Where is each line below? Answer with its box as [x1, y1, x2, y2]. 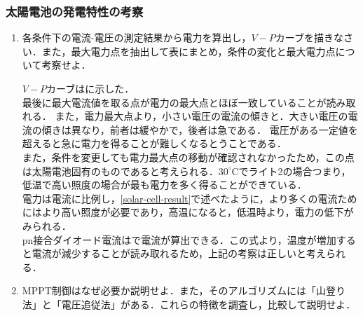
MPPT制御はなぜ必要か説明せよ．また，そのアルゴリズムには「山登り [22, 283, 346, 298]
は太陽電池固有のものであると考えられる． [22, 163, 219, 178]
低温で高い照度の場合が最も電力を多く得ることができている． [22, 177, 307, 192]
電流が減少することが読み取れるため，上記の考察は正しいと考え [32, 246, 327, 261]
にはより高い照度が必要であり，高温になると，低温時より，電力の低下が [22, 205, 354, 219]
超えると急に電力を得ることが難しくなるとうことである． [22, 136, 287, 151]
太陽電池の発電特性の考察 [6, 2, 144, 20]
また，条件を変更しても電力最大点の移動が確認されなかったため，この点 [22, 149, 355, 164]
